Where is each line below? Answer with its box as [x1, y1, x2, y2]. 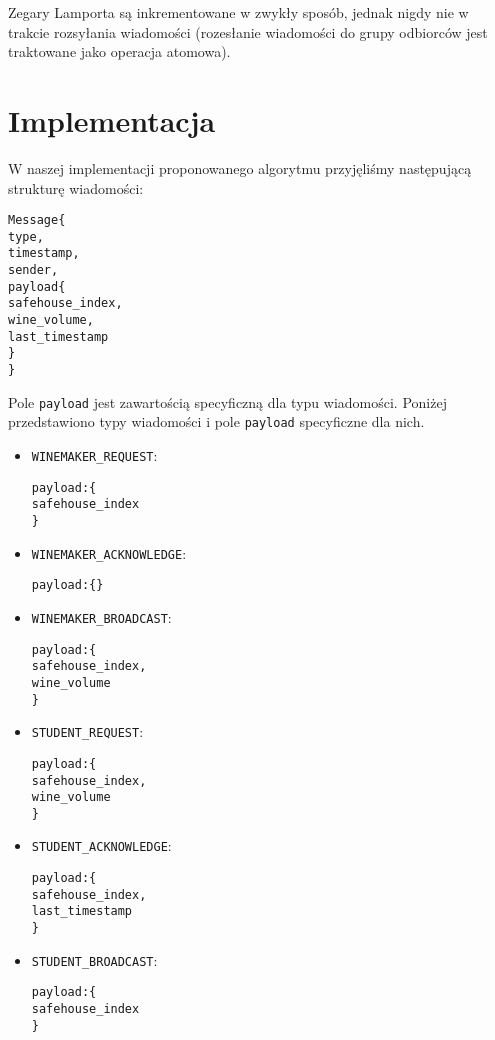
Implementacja [8, 99, 216, 140]
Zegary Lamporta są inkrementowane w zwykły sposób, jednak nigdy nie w [8, 2, 469, 22]
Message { [8, 213, 66, 228]
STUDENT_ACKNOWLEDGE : [31, 835, 172, 856]
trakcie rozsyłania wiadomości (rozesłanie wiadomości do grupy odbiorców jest [8, 21, 488, 42]
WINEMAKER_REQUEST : [31, 444, 158, 465]
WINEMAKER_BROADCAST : [31, 606, 172, 627]
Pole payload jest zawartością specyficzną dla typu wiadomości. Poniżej [8, 391, 447, 412]
